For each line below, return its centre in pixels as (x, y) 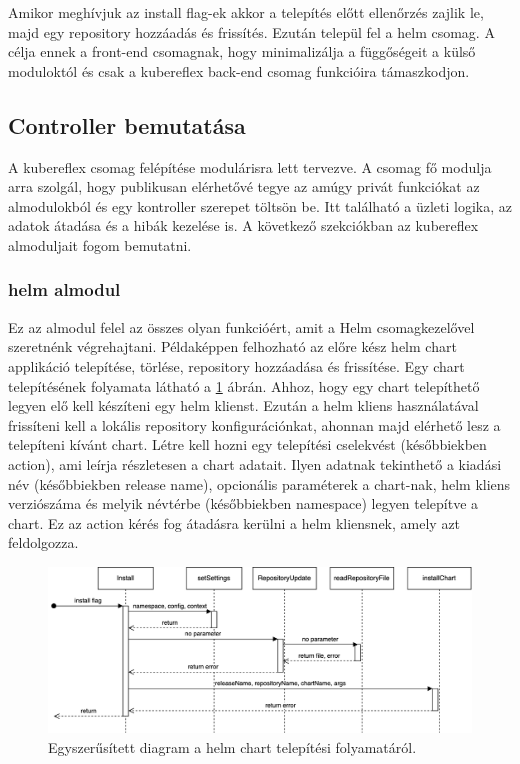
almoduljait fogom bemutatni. (100, 244)
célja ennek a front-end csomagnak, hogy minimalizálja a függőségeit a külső (242, 51)
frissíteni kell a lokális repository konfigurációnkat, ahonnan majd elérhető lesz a (254, 424)
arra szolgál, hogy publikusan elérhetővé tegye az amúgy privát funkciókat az (244, 186)
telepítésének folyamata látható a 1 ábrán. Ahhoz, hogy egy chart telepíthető (244, 385)
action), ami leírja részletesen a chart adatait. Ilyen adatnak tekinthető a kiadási (255, 463)
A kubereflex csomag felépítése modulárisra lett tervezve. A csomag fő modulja (250, 166)
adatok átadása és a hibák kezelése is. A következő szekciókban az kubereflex (243, 225)
